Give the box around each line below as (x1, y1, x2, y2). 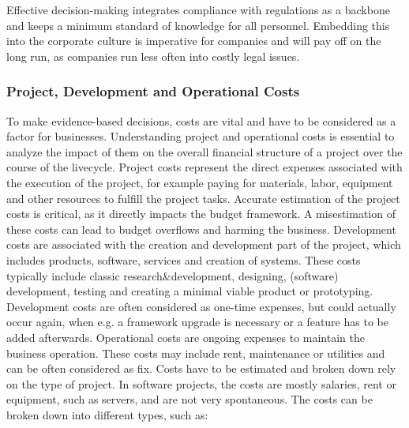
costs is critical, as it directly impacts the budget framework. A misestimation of (6, 205, 396, 222)
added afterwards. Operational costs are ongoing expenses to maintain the (6, 329, 365, 345)
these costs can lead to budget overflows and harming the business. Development (6, 220, 396, 237)
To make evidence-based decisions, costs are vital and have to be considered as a (6, 112, 396, 129)
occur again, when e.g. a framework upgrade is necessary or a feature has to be (6, 313, 388, 330)
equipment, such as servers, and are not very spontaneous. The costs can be (6, 391, 373, 407)
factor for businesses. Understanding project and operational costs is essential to (6, 128, 395, 145)
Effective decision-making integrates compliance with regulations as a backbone (6, 2, 390, 17)
